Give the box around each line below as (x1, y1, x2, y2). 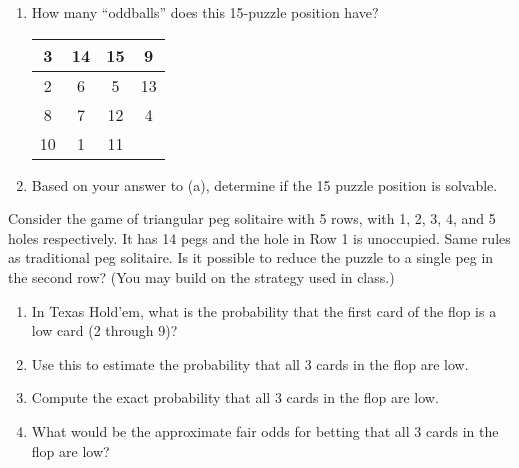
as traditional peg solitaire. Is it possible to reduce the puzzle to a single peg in (8, 247, 494, 268)
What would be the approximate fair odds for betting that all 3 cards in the (31, 420, 499, 441)
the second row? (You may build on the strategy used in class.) (8, 266, 395, 287)
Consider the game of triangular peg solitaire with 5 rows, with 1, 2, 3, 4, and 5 (8, 208, 496, 229)
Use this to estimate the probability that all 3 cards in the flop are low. (31, 353, 469, 374)
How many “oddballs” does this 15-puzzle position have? (31, 2, 379, 22)
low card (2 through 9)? (31, 320, 178, 341)
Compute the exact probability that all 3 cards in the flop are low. (31, 387, 439, 408)
